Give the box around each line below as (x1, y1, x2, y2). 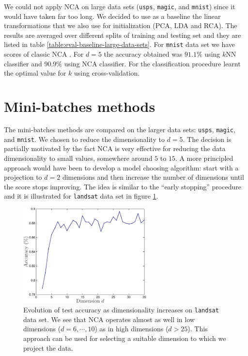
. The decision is (183, 134, 232, 144)
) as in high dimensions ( (94, 324, 169, 334)
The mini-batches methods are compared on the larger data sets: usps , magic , (4, 124, 235, 134)
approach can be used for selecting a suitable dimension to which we (23, 333, 226, 343)
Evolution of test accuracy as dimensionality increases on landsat (23, 305, 219, 315)
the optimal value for (4, 68, 66, 78)
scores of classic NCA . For (4, 49, 84, 59)
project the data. (23, 342, 73, 353)
